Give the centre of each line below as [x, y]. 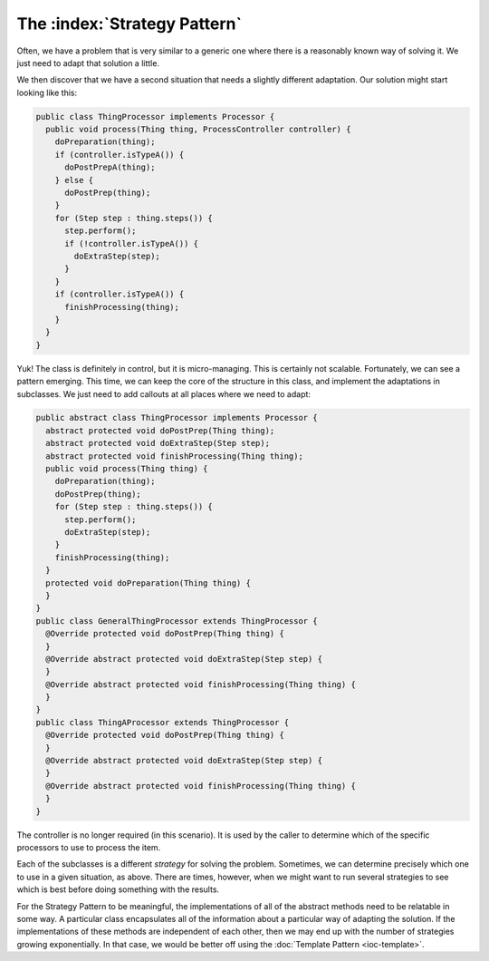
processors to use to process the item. [89, 847]
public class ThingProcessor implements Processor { [155, 116]
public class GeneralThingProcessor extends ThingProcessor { [177, 621]
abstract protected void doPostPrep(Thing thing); [160, 430]
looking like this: [47, 92]
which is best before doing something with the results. [118, 889]
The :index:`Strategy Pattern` [129, 24]
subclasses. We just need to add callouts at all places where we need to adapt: [164, 393]
